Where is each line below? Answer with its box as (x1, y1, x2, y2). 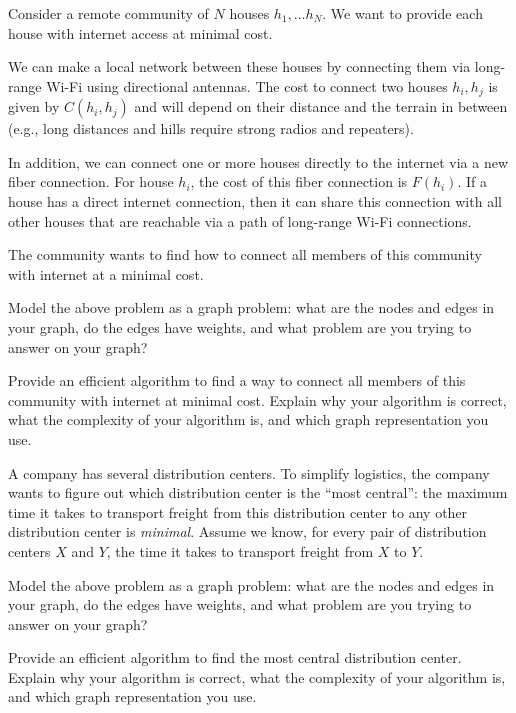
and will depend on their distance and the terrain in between (134, 96, 508, 117)
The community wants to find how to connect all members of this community (8, 244, 482, 265)
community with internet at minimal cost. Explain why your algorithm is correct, (8, 389, 507, 410)
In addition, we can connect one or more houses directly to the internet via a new (8, 151, 508, 172)
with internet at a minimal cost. (8, 263, 204, 284)
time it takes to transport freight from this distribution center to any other (8, 501, 468, 522)
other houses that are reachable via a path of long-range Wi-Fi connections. (8, 210, 472, 231)
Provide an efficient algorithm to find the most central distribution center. (8, 647, 462, 668)
